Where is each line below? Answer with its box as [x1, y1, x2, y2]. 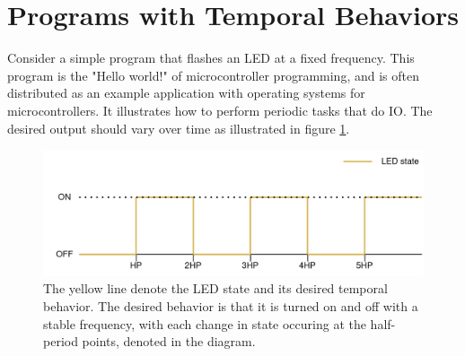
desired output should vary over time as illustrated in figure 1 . [7, 118, 350, 137]
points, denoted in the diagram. [82, 332, 256, 351]
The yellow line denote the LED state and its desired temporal [43, 279, 388, 298]
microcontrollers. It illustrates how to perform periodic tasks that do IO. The [7, 100, 433, 119]
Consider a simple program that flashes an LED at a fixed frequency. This [7, 48, 415, 67]
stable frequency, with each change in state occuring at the [43, 314, 366, 333]
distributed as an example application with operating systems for [7, 83, 365, 102]
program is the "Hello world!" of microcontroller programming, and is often [7, 65, 419, 84]
